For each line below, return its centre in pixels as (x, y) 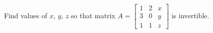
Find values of (26, 16)
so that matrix (93, 16)
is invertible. (190, 16)
